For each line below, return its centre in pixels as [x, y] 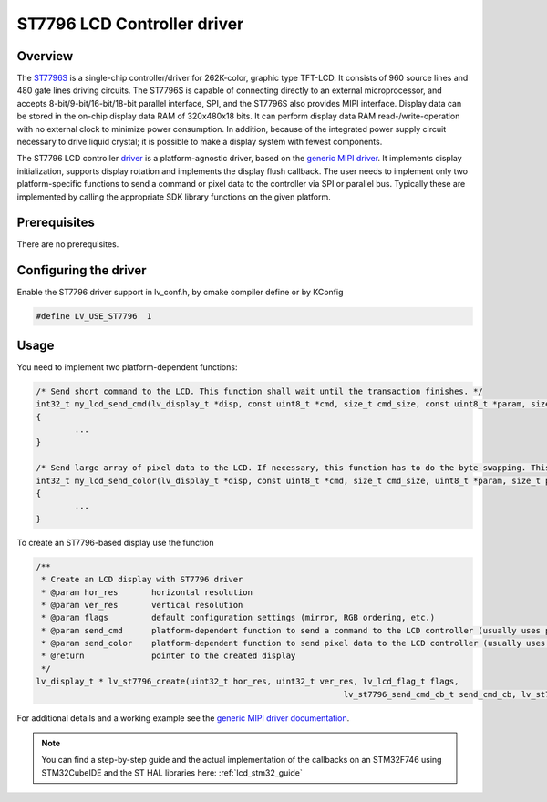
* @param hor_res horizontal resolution [147, 592]
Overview [45, 56]
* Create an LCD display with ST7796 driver [142, 580]
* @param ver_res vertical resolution [142, 605]
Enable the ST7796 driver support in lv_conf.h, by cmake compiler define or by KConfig [180, 293]
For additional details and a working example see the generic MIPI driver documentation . [183, 718]
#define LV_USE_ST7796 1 [94, 316]
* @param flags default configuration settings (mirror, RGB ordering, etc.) [238, 618]
